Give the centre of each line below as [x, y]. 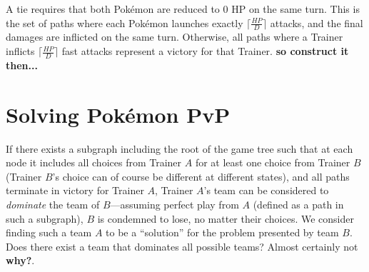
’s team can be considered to [266, 190]
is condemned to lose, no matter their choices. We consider [226, 218]
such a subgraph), [45, 218]
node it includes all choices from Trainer [94, 162]
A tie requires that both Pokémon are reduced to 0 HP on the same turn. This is [183, 9]
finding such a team [49, 232]
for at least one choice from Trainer [273, 162]
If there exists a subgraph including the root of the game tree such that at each [180, 148]
